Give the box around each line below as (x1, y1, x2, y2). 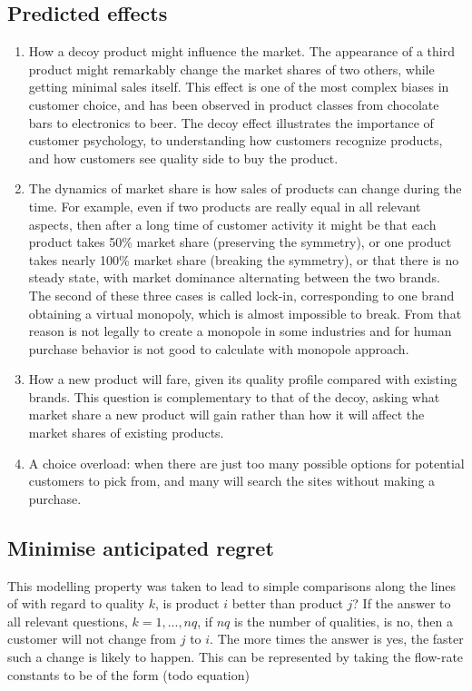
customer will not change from (7, 629, 177, 648)
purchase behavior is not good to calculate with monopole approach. (28, 339, 409, 358)
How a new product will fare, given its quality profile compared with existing (28, 370, 457, 389)
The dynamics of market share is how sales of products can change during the (28, 179, 462, 198)
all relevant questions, (7, 611, 128, 630)
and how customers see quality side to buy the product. (28, 148, 339, 167)
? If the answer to (352, 594, 451, 613)
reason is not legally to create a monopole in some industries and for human (28, 321, 452, 341)
